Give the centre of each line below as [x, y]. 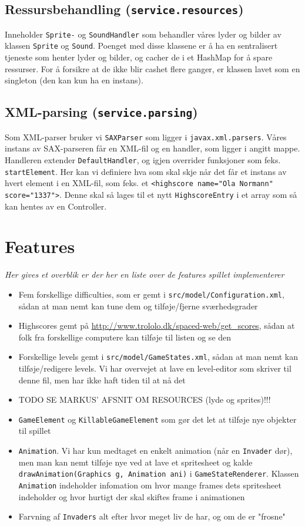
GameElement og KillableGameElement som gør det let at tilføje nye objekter [157, 419]
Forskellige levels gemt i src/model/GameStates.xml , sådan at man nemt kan [158, 357]
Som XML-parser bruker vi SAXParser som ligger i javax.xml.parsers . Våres [146, 136]
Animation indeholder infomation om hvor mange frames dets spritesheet [150, 485]
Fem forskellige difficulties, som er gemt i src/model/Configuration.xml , [151, 294]
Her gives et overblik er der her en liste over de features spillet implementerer [145, 274]
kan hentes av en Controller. [56, 206]
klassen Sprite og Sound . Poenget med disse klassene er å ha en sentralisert [141, 45]
